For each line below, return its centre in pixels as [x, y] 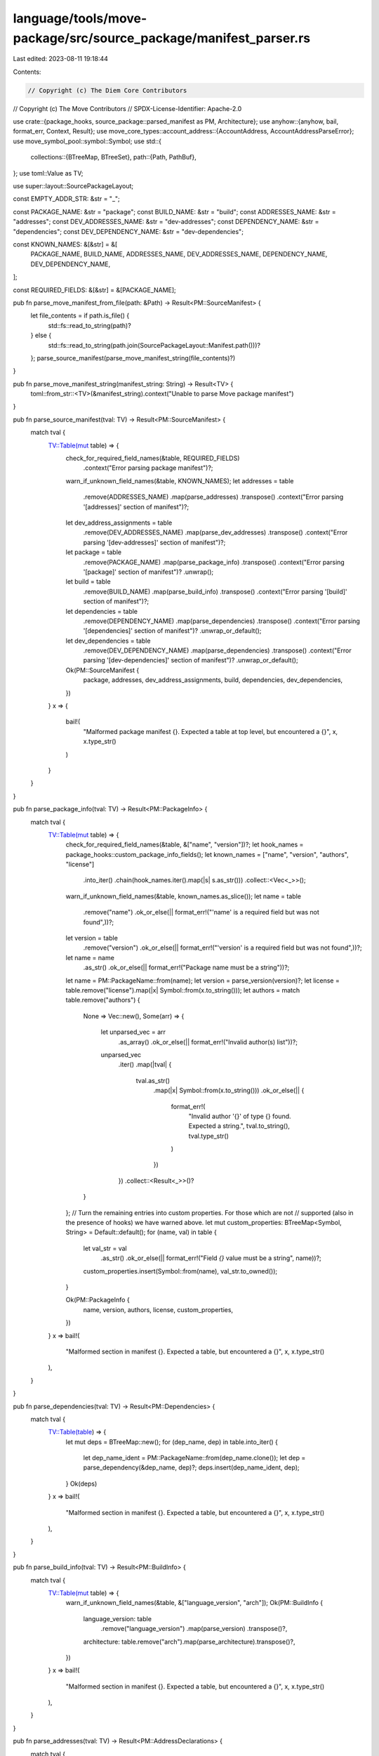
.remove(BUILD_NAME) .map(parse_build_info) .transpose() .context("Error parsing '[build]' [215, 591]
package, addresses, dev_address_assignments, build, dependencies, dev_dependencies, [213, 680]
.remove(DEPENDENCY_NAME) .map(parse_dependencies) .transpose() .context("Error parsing [222, 621]
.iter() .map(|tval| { [145, 1065]
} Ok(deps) [81, 1483]
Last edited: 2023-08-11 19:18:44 [61, 59]
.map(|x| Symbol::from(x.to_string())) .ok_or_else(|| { [229, 1090]
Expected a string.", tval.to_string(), [239, 1126]
